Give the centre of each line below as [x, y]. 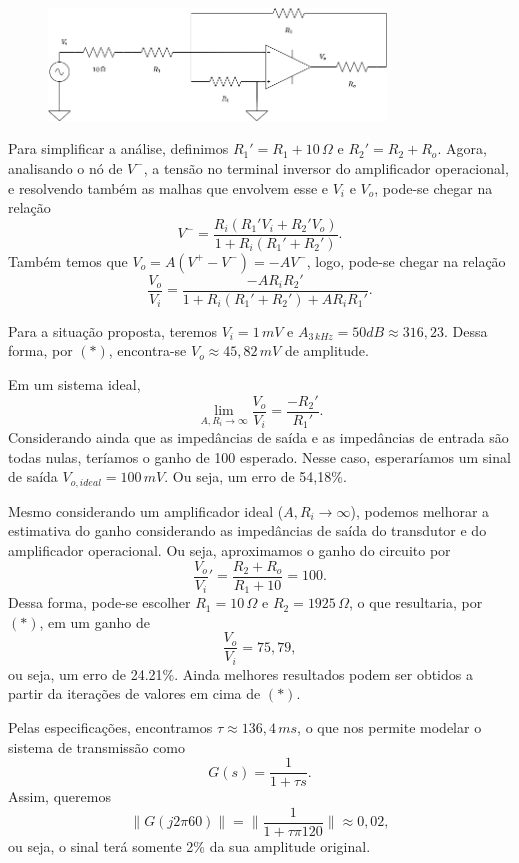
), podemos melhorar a [420, 510]
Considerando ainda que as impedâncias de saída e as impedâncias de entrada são [258, 437]
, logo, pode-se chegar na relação [406, 260]
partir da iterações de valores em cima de [134, 693]
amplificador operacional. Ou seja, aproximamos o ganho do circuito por [229, 549]
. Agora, [462, 148]
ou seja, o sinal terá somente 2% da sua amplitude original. [189, 845]
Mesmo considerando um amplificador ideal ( [146, 510]
